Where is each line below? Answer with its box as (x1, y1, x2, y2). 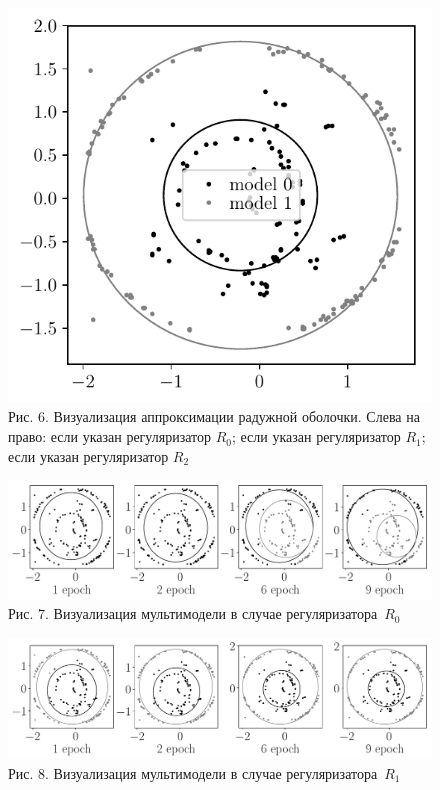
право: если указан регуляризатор (8, 426, 211, 447)
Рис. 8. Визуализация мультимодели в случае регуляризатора (8, 762, 378, 783)
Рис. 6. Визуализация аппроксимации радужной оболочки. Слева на (8, 406, 420, 427)
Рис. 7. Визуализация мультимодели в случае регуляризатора (8, 603, 378, 624)
